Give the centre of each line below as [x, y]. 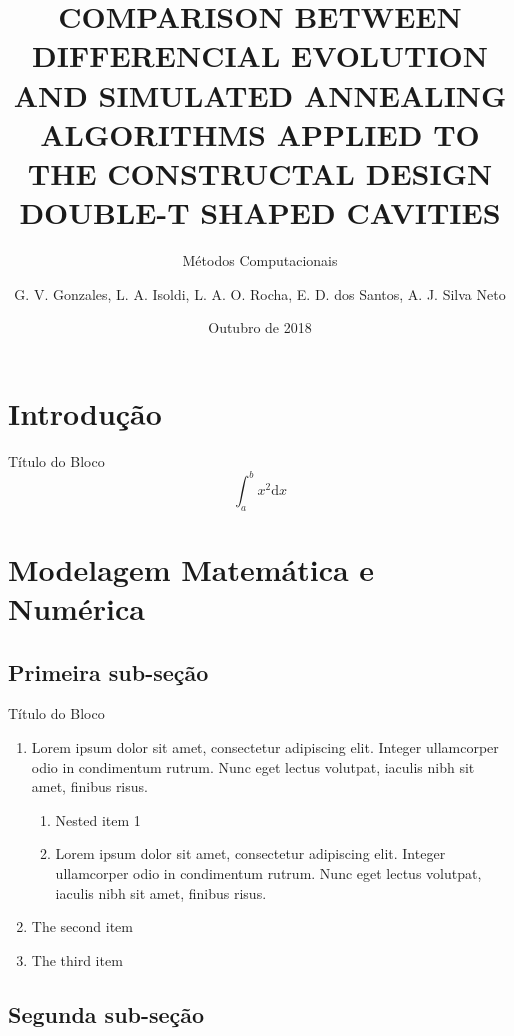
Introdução [85, 412]
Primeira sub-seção [108, 671]
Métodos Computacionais [260, 260]
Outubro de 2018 [260, 327]
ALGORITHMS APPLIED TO [260, 133]
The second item [82, 926]
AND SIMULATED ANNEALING [260, 94]
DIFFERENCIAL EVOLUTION [259, 55]
